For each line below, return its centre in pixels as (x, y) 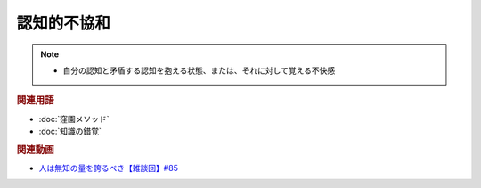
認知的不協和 (64, 23)
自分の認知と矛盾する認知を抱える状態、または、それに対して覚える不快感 (199, 70)
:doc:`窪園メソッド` (74, 119)
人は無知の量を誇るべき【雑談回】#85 (108, 168)
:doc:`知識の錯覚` (70, 131)
